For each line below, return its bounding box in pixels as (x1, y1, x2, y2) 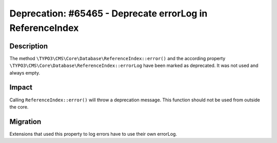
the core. (9, 103, 29, 110)
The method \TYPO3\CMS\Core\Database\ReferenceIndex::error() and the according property (9, 55, 226, 61)
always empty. (9, 69, 41, 76)
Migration (9, 117, 42, 126)
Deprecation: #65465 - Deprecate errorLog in (9, 8, 208, 19)
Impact (9, 83, 33, 92)
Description (9, 42, 48, 50)
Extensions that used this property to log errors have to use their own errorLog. (9, 131, 177, 137)
